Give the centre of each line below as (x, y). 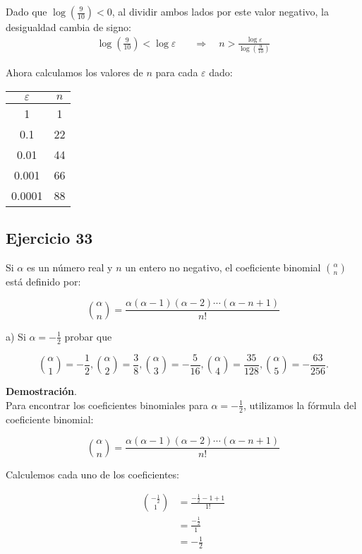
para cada (177, 72)
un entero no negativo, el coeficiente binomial (223, 267)
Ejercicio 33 (49, 237)
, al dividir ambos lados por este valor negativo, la (220, 11)
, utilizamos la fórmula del (300, 405)
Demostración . (41, 391)
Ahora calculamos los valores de (74, 72)
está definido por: (43, 281)
